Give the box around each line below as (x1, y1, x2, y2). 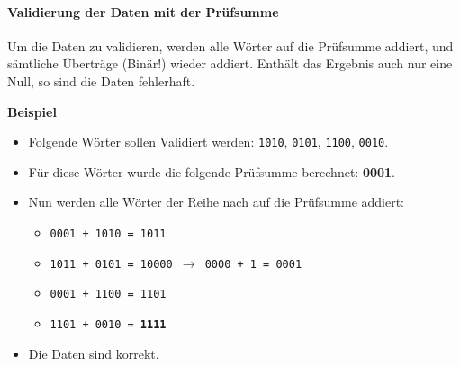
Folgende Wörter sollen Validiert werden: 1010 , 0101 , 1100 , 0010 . (28, 132, 389, 151)
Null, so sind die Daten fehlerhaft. (7, 71, 195, 90)
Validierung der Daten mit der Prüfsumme (7, 2, 279, 21)
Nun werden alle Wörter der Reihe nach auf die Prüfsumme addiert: (28, 192, 405, 211)
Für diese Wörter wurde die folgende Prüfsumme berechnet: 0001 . (28, 162, 396, 181)
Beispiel (7, 102, 57, 121)
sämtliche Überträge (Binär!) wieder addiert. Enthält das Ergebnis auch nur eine (7, 54, 453, 73)
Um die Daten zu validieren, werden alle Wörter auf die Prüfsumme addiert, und (7, 36, 454, 55)
